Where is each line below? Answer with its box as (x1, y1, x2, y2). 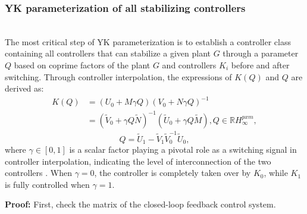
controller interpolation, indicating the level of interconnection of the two (5, 155, 271, 167)
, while (264, 166, 288, 179)
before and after (231, 59, 290, 71)
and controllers (162, 59, 217, 71)
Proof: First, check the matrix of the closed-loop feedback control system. (5, 198, 276, 210)
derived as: (5, 82, 44, 95)
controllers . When (5, 166, 72, 179)
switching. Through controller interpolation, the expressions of (5, 70, 232, 83)
